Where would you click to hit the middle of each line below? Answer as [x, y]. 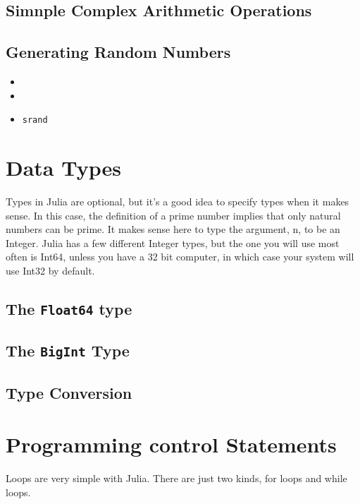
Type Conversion [69, 392]
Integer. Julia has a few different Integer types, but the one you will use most [173, 242]
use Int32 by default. [50, 270]
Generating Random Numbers [118, 52]
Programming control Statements [171, 444]
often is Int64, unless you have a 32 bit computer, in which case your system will [180, 257]
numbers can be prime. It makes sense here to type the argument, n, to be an [173, 229]
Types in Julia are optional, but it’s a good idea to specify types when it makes [178, 201]
